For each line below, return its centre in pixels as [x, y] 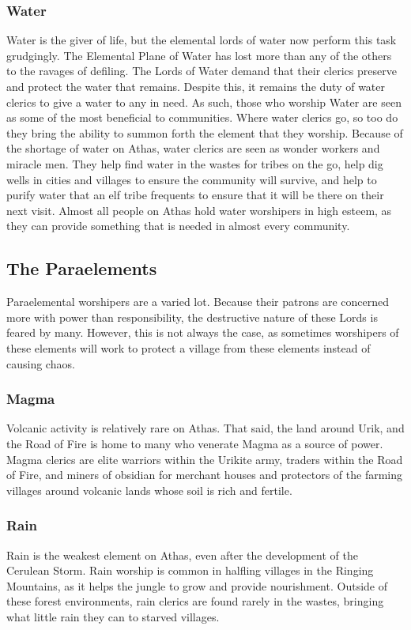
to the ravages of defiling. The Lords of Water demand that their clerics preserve [202, 71]
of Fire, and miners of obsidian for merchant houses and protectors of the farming [204, 475]
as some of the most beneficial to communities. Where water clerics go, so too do [202, 117]
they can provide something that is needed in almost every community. [178, 226]
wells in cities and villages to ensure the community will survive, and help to [192, 179]
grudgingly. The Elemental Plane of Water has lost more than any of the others [199, 55]
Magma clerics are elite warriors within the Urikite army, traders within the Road [205, 459]
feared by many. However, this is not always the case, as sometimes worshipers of [203, 332]
